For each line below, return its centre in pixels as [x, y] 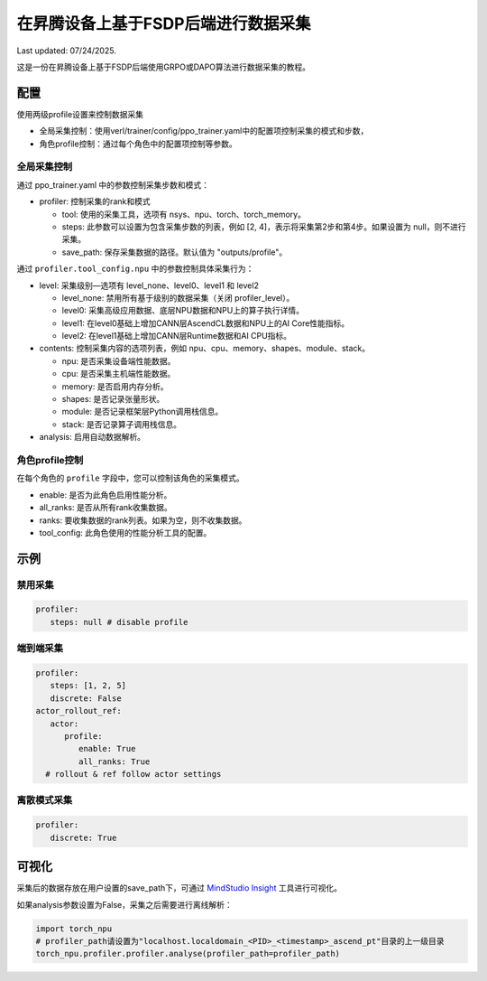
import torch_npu [74, 929]
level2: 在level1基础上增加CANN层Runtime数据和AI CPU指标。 [177, 336]
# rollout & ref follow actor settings [133, 774]
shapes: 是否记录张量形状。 [113, 399]
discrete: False [86, 698]
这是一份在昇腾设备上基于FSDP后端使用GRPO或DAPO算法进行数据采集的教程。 [164, 67]
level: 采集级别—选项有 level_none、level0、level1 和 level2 [149, 285]
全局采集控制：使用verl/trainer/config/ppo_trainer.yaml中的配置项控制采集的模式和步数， [204, 131]
